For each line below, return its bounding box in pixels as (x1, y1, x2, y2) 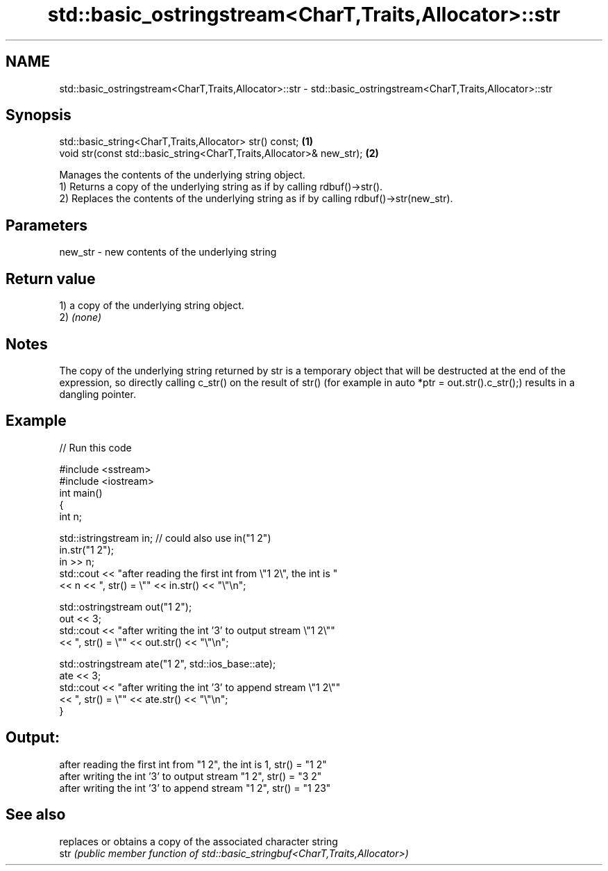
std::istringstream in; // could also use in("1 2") (59, 531, 271, 544)
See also (6, 806, 66, 824)
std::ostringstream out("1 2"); (59, 600, 192, 613)
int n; (59, 510, 83, 522)
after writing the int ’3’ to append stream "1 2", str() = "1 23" (59, 781, 331, 794)
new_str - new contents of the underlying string (59, 246, 277, 258)
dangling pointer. (59, 388, 136, 400)
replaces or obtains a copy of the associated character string (59, 835, 338, 847)
